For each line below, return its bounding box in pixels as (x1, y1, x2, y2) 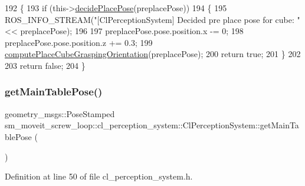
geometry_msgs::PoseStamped (5, 107, 115, 119)
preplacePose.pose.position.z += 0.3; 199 (5, 36, 153, 48)
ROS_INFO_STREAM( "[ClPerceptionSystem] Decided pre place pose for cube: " (5, 13, 300, 25)
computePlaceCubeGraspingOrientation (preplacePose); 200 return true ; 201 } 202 (5, 48, 301, 60)
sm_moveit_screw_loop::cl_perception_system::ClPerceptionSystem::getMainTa (5, 119, 299, 131)
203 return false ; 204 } (5, 59, 86, 71)
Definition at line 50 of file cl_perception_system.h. (5, 170, 193, 182)
